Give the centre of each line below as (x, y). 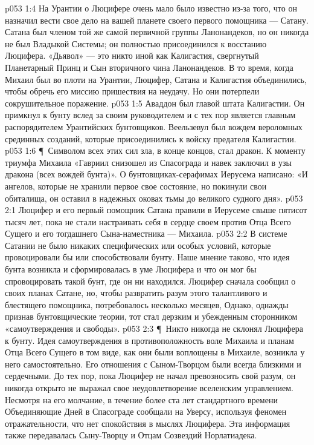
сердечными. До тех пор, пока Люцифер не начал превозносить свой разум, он (150, 376)
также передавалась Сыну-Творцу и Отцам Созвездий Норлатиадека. (131, 435)
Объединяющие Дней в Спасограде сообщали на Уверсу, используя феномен (146, 411)
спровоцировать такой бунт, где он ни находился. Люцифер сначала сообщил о (150, 281)
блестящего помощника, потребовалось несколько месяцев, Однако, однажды (147, 304)
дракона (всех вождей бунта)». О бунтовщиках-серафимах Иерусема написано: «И (156, 174)
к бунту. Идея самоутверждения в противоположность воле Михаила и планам (149, 340)
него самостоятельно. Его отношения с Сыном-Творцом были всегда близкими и (153, 364)
